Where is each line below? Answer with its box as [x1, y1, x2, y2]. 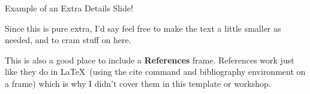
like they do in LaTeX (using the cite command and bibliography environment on [5, 65, 306, 78]
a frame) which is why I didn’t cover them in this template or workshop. [5, 77, 271, 89]
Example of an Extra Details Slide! [5, 2, 133, 14]
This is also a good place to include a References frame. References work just [5, 53, 294, 66]
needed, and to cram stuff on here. [5, 34, 131, 46]
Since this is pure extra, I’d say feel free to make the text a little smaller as [5, 22, 281, 34]
